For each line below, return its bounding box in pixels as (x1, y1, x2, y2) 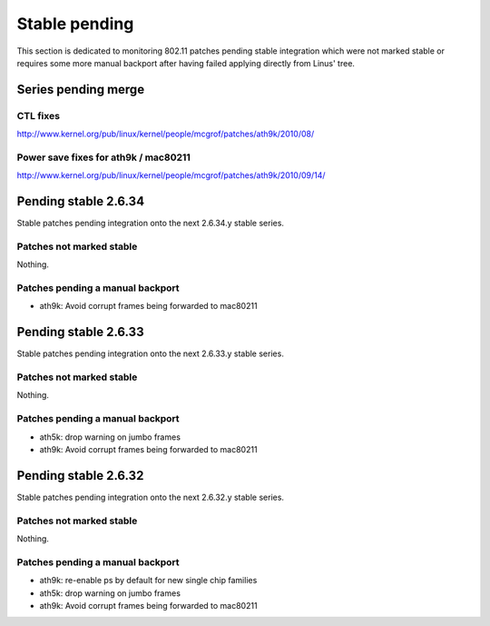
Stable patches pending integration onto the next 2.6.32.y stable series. (16, 492, 285, 502)
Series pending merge (16, 82, 145, 97)
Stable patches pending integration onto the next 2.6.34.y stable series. (16, 218, 285, 229)
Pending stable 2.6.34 (16, 194, 145, 209)
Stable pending (16, 14, 134, 34)
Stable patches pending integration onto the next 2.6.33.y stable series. (16, 348, 285, 359)
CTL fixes (16, 109, 61, 122)
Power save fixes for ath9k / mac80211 (16, 151, 191, 164)
